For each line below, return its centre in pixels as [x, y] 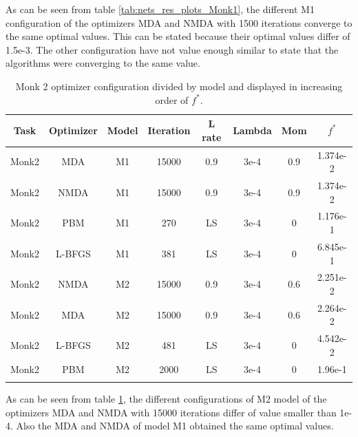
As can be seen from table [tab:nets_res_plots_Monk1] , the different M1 [160, 9]
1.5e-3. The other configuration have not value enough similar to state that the [172, 49]
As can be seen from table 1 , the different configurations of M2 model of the [166, 398]
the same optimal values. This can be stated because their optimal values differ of [178, 36]
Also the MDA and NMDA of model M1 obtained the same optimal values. [175, 426]
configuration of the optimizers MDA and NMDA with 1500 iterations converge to [179, 22]
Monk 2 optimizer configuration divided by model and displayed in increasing [179, 86]
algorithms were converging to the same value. [103, 63]
